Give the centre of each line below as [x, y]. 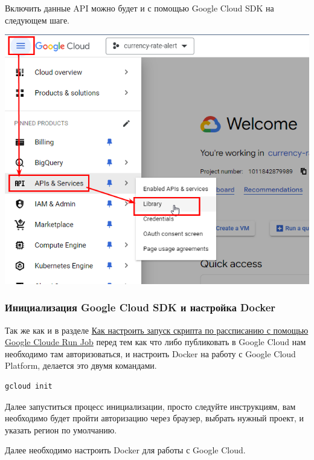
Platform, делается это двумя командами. [81, 365]
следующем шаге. [37, 20]
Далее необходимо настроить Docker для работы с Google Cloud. [125, 450]
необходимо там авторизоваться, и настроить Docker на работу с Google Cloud [150, 353]
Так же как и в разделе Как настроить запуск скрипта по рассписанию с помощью [157, 330]
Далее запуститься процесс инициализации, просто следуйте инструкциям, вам [150, 406]
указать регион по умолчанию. [61, 429]
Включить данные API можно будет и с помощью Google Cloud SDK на [139, 8]
